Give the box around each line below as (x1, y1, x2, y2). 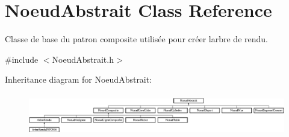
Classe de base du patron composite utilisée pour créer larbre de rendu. (5, 33, 268, 45)
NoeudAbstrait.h (52, 53, 114, 65)
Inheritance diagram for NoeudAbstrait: (5, 73, 152, 86)
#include (5, 53, 39, 65)
